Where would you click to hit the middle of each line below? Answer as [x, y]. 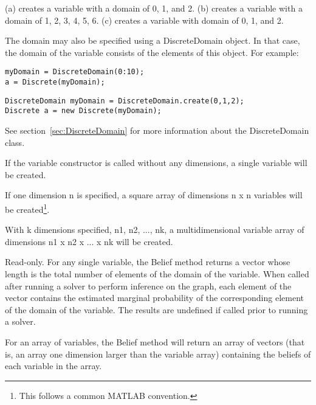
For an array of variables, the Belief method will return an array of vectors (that [155, 341]
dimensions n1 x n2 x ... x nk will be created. [89, 241]
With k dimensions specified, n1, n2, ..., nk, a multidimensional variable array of [155, 230]
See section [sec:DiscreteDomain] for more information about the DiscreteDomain [157, 130]
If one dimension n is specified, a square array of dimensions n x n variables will [154, 195]
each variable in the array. [53, 366]
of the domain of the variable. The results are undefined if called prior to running [156, 309]
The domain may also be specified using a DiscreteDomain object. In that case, [153, 40]
